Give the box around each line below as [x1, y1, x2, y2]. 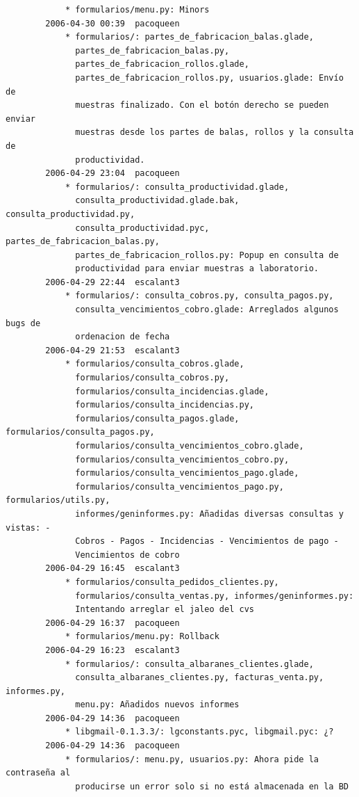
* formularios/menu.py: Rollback [65, 631, 219, 642]
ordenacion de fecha [75, 332, 170, 342]
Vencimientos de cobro [75, 549, 180, 560]
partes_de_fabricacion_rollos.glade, [75, 59, 249, 70]
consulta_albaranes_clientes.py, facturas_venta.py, [75, 673, 324, 683]
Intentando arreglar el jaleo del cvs [75, 604, 254, 615]
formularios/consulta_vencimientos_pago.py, [75, 481, 284, 492]
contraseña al [6, 768, 71, 778]
